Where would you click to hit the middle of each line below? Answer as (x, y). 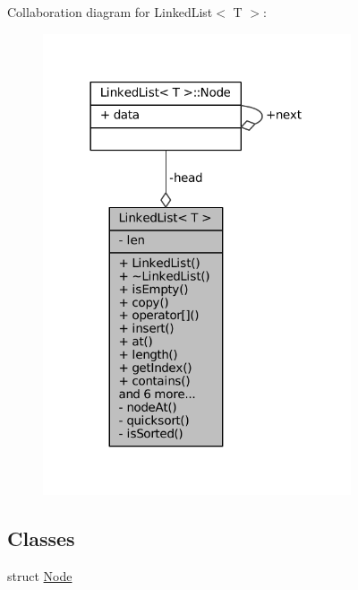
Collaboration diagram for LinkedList (110, 12)
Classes (41, 538)
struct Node (40, 576)
